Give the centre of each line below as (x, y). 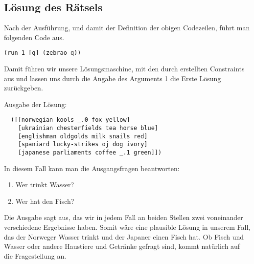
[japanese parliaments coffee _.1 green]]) (90, 153)
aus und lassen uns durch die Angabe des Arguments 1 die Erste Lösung (113, 78)
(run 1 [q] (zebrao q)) (43, 53)
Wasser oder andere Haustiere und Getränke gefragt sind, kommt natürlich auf (122, 246)
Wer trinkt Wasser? (45, 185)
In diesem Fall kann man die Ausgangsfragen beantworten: (92, 168)
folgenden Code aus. (34, 37)
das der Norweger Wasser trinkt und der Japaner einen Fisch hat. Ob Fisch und (124, 236)
